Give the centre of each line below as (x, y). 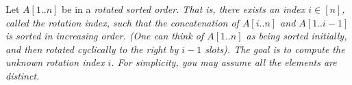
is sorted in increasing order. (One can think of (105, 36)
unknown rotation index (55, 62)
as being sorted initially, (297, 36)
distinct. (23, 75)
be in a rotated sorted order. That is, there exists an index (184, 9)
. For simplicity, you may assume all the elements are (224, 62)
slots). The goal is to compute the (275, 49)
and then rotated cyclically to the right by (92, 49)
